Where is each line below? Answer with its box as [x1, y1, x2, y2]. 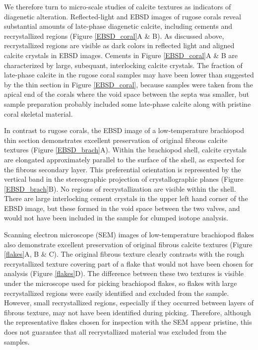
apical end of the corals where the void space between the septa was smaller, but [4, 89, 249, 99]
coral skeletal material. [4, 108, 73, 119]
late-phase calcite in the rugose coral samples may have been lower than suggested [4, 70, 254, 80]
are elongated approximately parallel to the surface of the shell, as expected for [4, 154, 245, 164]
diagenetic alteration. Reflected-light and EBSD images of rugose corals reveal [4, 11, 241, 21]
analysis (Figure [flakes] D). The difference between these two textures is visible [4, 268, 244, 279]
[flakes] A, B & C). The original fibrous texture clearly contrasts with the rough [4, 249, 245, 259]
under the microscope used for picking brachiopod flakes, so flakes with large [4, 278, 237, 288]
